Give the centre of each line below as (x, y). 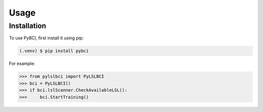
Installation (28, 26)
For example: (22, 64)
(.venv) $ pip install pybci (54, 51)
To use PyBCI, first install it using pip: (46, 38)
